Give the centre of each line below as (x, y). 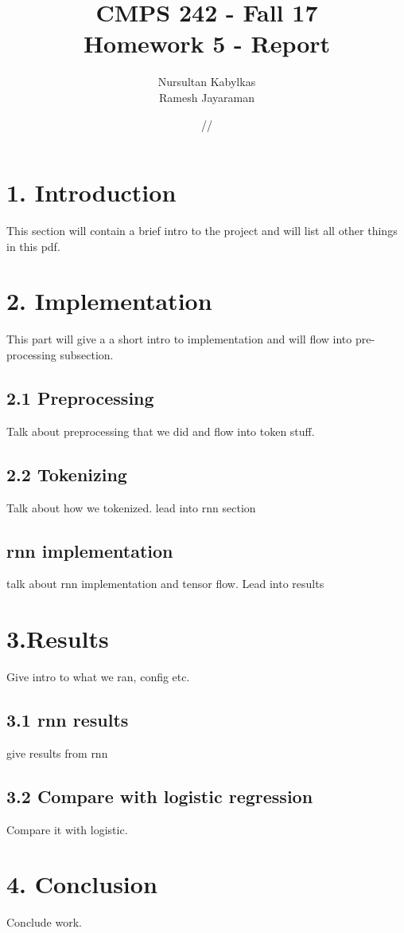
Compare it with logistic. (67, 829)
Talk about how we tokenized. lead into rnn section (131, 507)
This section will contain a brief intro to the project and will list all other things (202, 231)
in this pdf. (33, 246)
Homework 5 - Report (207, 43)
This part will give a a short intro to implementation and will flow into (179, 339)
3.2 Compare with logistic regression (160, 796)
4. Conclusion (82, 884)
